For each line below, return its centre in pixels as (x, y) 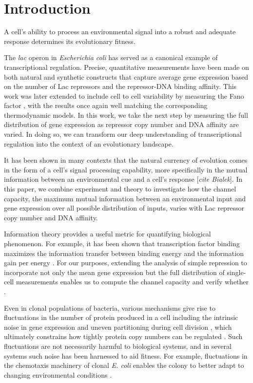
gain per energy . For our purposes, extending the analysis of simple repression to (126, 263)
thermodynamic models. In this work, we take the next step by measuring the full (126, 115)
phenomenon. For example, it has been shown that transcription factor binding (122, 243)
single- (236, 272)
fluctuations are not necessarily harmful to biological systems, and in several (118, 346)
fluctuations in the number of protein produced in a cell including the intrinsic (121, 317)
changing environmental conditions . (58, 374)
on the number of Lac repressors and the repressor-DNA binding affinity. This (120, 86)
